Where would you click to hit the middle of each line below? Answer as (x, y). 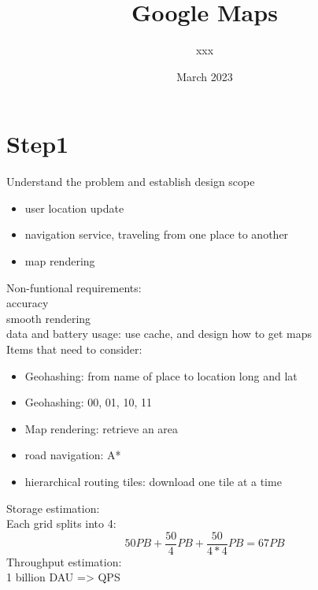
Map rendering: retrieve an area (102, 428)
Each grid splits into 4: (61, 523)
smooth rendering (49, 318)
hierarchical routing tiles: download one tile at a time (153, 481)
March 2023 (205, 76)
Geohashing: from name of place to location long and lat (161, 375)
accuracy (28, 303)
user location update (74, 208)
